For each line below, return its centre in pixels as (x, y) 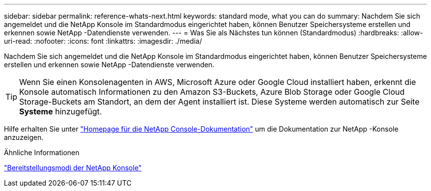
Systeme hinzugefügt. (61, 111)
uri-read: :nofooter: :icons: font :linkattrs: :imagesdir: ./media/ (103, 41)
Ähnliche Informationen (42, 152)
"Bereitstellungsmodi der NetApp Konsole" (73, 168)
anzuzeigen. (24, 137)
